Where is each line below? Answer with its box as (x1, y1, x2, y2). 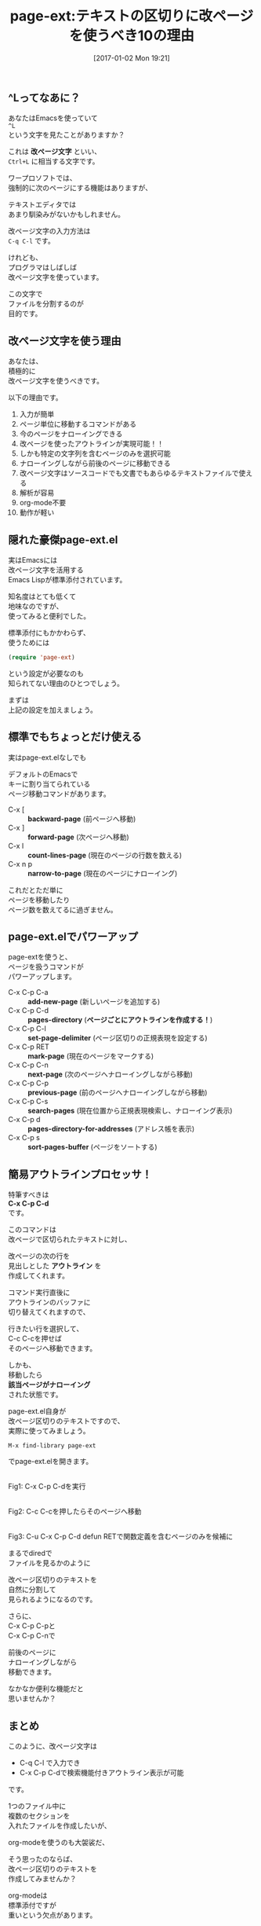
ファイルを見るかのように (8, 1558, 91, 1568)
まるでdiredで (8, 1549, 53, 1558)
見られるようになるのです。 (8, 1594, 97, 1604)
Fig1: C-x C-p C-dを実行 (8, 1482, 86, 1491)
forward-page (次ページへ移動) (27, 832, 129, 842)
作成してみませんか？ (8, 1874, 77, 1884)
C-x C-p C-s (8, 1097, 49, 1106)
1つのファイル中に (8, 1801, 67, 1811)
